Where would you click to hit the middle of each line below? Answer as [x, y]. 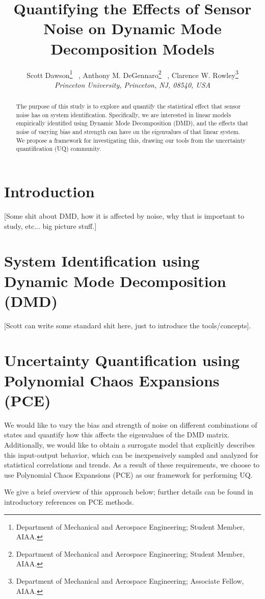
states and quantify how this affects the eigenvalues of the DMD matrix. [117, 435]
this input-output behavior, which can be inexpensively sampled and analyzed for [131, 454]
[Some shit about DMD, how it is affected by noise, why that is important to [124, 216]
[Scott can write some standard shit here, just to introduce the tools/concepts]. [128, 325]
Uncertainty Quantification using [122, 360]
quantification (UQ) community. [59, 149]
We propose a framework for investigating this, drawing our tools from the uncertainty [131, 140]
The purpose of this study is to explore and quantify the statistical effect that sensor [128, 106]
